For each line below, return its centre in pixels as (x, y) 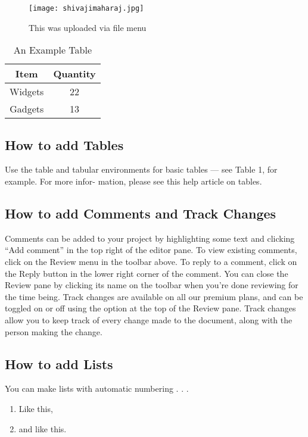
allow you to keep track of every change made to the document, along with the (149, 320)
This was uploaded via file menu (88, 27)
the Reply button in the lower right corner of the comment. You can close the (147, 273)
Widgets (27, 92)
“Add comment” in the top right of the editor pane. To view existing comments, (151, 250)
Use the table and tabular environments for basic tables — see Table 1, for (141, 169)
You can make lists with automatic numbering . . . (97, 388)
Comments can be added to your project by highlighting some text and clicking (150, 238)
